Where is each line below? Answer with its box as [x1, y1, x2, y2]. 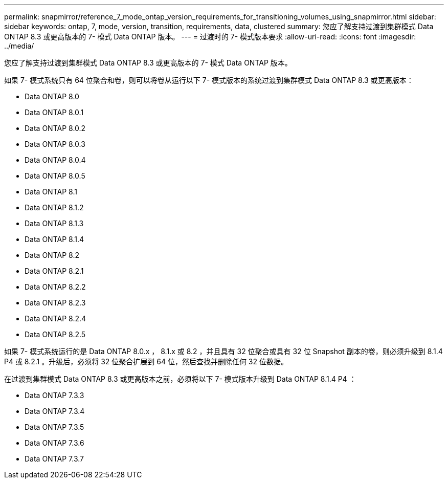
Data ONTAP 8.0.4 [25, 156, 86, 164]
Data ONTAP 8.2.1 [25, 267, 84, 275]
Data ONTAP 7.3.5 [25, 423, 84, 431]
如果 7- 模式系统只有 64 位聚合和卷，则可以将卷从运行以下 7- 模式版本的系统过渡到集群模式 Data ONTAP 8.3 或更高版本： [4, 76, 414, 84]
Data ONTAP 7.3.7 [25, 454, 84, 463]
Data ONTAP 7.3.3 [25, 391, 84, 400]
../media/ [4, 41, 34, 50]
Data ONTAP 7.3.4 [25, 407, 85, 415]
